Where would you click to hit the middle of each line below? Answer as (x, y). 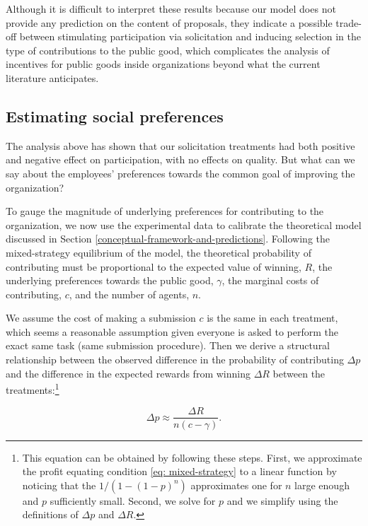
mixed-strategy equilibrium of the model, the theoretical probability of (159, 252)
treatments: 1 (33, 388)
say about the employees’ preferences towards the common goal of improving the (180, 173)
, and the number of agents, (129, 294)
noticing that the (59, 485)
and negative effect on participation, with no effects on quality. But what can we (180, 159)
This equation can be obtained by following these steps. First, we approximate (192, 457)
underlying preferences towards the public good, (110, 280)
